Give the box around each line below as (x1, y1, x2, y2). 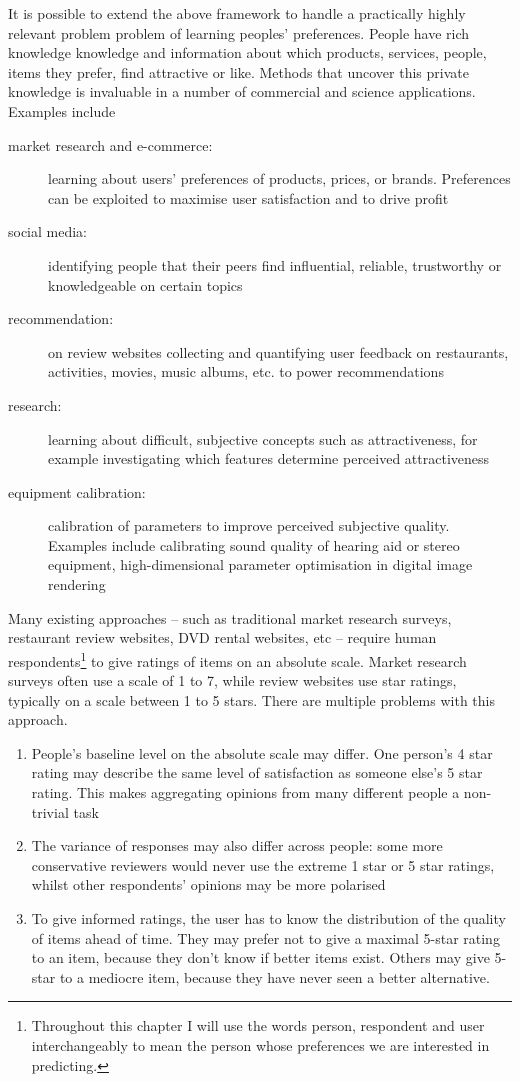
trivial (31, 801, 69, 822)
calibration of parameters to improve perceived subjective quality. (48, 515, 450, 536)
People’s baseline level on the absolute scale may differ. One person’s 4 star (31, 742, 493, 763)
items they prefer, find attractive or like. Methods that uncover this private (8, 61, 469, 82)
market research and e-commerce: (8, 134, 213, 155)
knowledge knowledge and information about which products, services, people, (8, 42, 487, 63)
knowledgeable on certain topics (48, 274, 243, 295)
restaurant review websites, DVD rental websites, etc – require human (8, 627, 437, 648)
